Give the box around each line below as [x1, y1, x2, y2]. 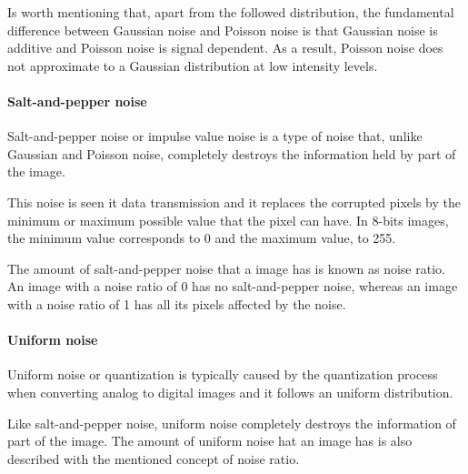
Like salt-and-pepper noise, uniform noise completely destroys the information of [7, 413, 456, 432]
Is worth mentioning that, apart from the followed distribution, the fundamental [7, 3, 454, 21]
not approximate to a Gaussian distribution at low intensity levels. [7, 55, 378, 75]
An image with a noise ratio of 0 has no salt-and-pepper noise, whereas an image [7, 277, 458, 296]
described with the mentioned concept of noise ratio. [7, 449, 300, 468]
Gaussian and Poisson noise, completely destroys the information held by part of [7, 144, 456, 163]
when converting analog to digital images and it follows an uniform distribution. [7, 382, 453, 401]
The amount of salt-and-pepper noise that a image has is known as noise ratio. [7, 258, 445, 277]
